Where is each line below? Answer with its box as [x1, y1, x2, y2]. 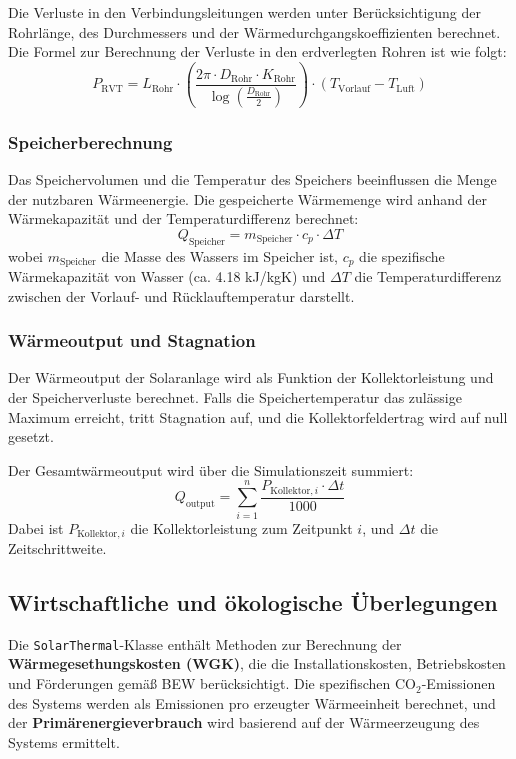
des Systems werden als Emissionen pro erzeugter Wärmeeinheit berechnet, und [8, 692, 496, 713]
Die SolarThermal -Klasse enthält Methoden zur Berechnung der [8, 633, 402, 654]
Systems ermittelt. [8, 731, 120, 752]
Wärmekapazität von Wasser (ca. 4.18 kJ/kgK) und [8, 265, 326, 286]
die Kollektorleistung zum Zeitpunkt [130, 517, 353, 538]
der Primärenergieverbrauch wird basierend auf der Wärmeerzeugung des [8, 712, 480, 733]
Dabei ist [8, 517, 64, 538]
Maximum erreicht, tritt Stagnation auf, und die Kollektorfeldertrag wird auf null [8, 406, 508, 427]
